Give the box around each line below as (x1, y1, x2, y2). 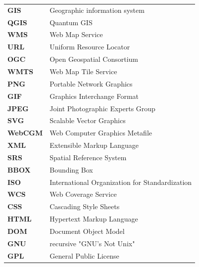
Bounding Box (50, 164, 93, 175)
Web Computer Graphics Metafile (50, 128, 152, 138)
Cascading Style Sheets (50, 201, 120, 212)
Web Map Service (50, 29, 103, 40)
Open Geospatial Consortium (50, 54, 139, 64)
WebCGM (7, 128, 43, 138)
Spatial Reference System (50, 152, 127, 162)
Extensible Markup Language (50, 140, 139, 150)
